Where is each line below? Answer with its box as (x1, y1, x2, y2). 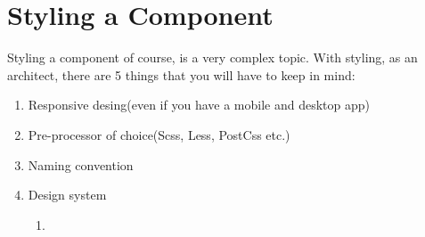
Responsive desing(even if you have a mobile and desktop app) (28, 95, 370, 114)
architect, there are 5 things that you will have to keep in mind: (7, 65, 356, 84)
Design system (28, 185, 107, 204)
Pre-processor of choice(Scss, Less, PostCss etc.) (28, 125, 290, 143)
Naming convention (28, 155, 134, 174)
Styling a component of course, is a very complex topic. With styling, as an (7, 48, 418, 67)
